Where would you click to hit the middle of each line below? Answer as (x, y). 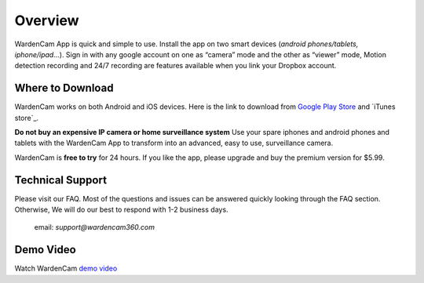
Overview (47, 20)
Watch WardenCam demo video (66, 268)
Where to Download (64, 88)
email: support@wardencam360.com (94, 227)
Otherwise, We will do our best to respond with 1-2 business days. (121, 210)
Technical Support (61, 180)
